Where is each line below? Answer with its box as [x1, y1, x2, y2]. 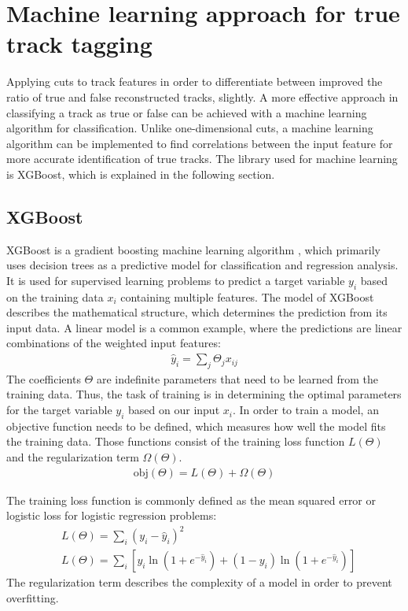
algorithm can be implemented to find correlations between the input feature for [6, 135, 393, 151]
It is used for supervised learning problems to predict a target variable [6, 272, 345, 288]
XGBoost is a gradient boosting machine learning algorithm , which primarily [6, 241, 380, 257]
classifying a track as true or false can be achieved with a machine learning [6, 104, 367, 120]
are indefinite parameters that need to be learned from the [96, 370, 379, 387]
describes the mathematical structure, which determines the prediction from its [6, 304, 388, 320]
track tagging [6, 28, 153, 60]
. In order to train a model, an [232, 402, 379, 418]
